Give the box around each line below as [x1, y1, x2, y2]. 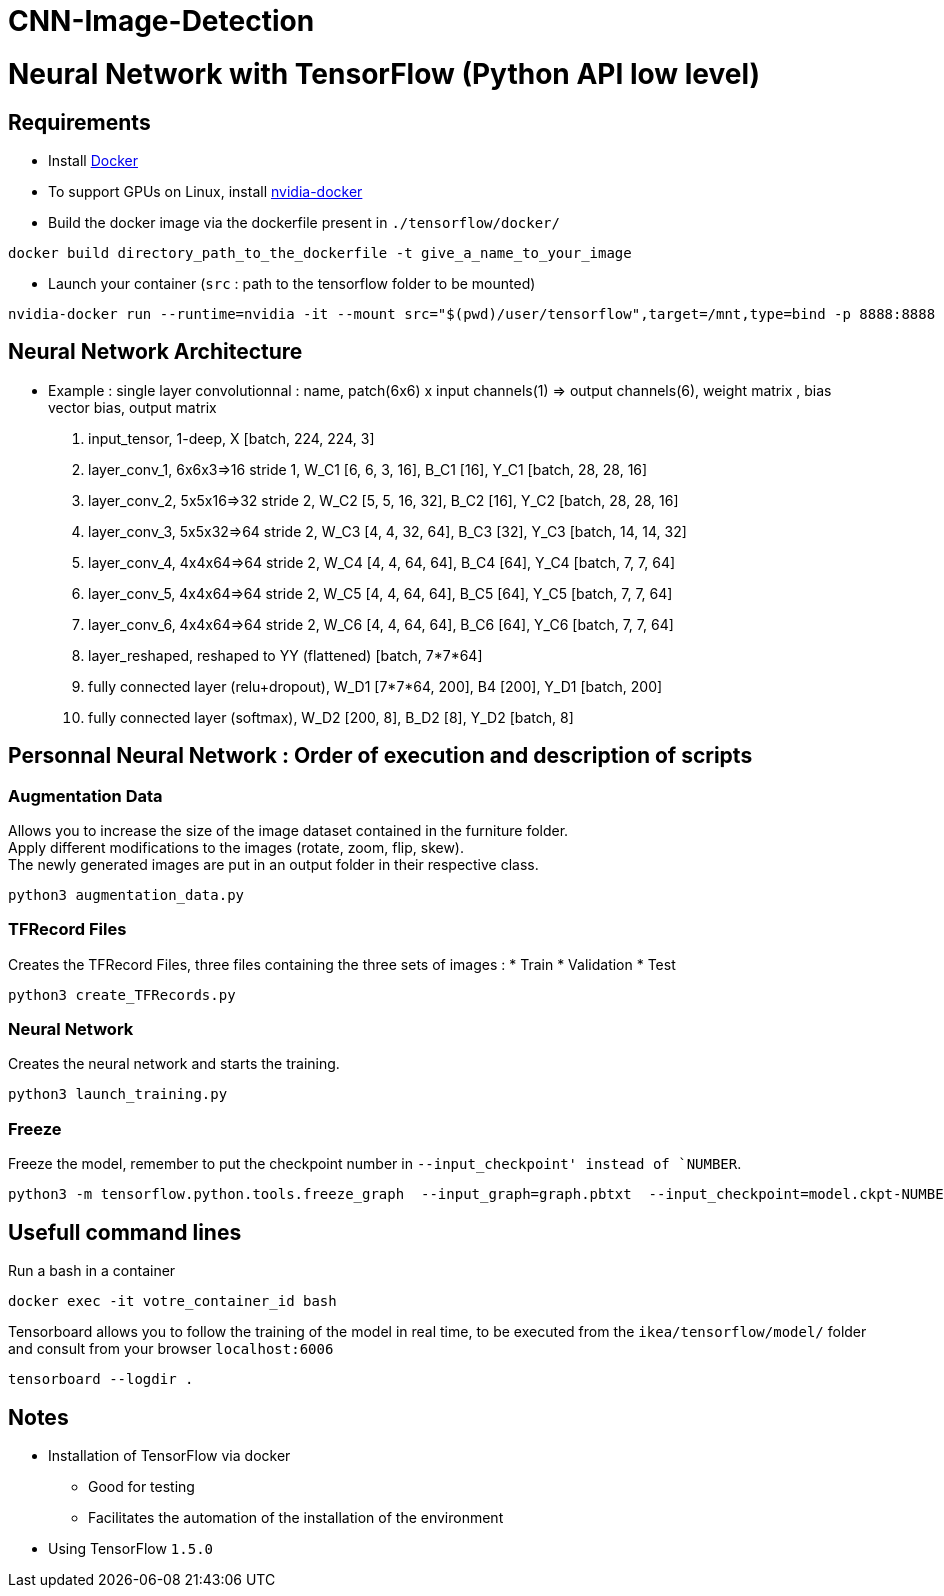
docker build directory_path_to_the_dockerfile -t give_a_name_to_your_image [8, 244, 632, 261]
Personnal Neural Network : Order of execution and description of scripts [8, 743, 753, 769]
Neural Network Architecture [8, 339, 303, 365]
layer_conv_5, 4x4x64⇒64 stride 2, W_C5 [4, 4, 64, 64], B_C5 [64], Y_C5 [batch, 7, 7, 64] [88, 584, 673, 602]
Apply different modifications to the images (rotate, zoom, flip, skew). [8, 838, 465, 856]
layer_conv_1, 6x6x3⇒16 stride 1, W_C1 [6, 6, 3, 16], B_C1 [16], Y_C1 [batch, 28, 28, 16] [88, 460, 648, 478]
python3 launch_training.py [8, 1086, 228, 1103]
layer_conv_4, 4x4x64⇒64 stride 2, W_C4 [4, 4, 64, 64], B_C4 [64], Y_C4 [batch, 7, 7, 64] [88, 553, 676, 571]
